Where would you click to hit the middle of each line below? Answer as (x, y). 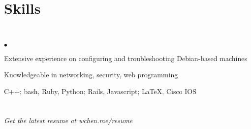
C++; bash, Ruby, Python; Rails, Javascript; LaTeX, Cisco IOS (100, 91)
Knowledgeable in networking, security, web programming (91, 75)
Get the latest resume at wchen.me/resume (68, 120)
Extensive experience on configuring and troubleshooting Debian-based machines (125, 58)
